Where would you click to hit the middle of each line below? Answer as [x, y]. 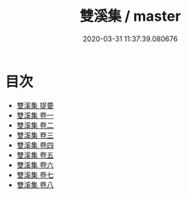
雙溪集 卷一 [35, 115]
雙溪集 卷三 [35, 135]
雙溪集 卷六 [35, 164]
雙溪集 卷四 [35, 145]
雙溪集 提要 [35, 105]
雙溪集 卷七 [35, 175]
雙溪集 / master [130, 16]
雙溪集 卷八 [35, 184]
